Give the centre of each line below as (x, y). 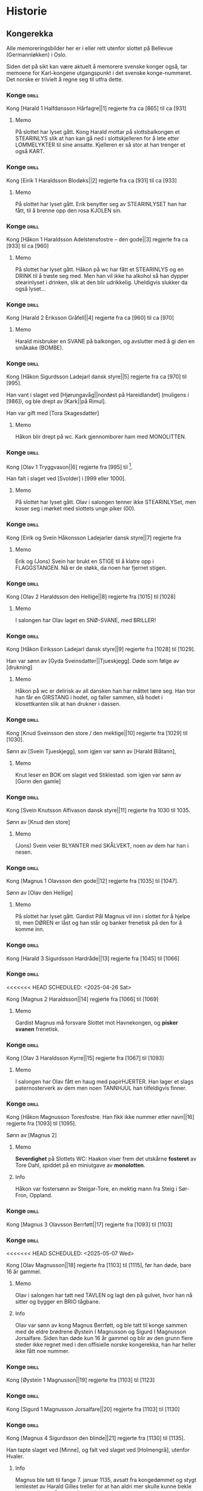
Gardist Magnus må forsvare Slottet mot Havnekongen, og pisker (96, 1022)
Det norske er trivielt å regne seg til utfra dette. (65, 79)
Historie (27, 11)
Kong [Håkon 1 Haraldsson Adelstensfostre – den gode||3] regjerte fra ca (97, 239)
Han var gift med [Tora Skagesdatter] (53, 413)
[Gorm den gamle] (38, 781)
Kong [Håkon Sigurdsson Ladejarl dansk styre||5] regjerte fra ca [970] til (96, 377)
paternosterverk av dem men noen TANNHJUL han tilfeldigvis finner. (101, 1088)
